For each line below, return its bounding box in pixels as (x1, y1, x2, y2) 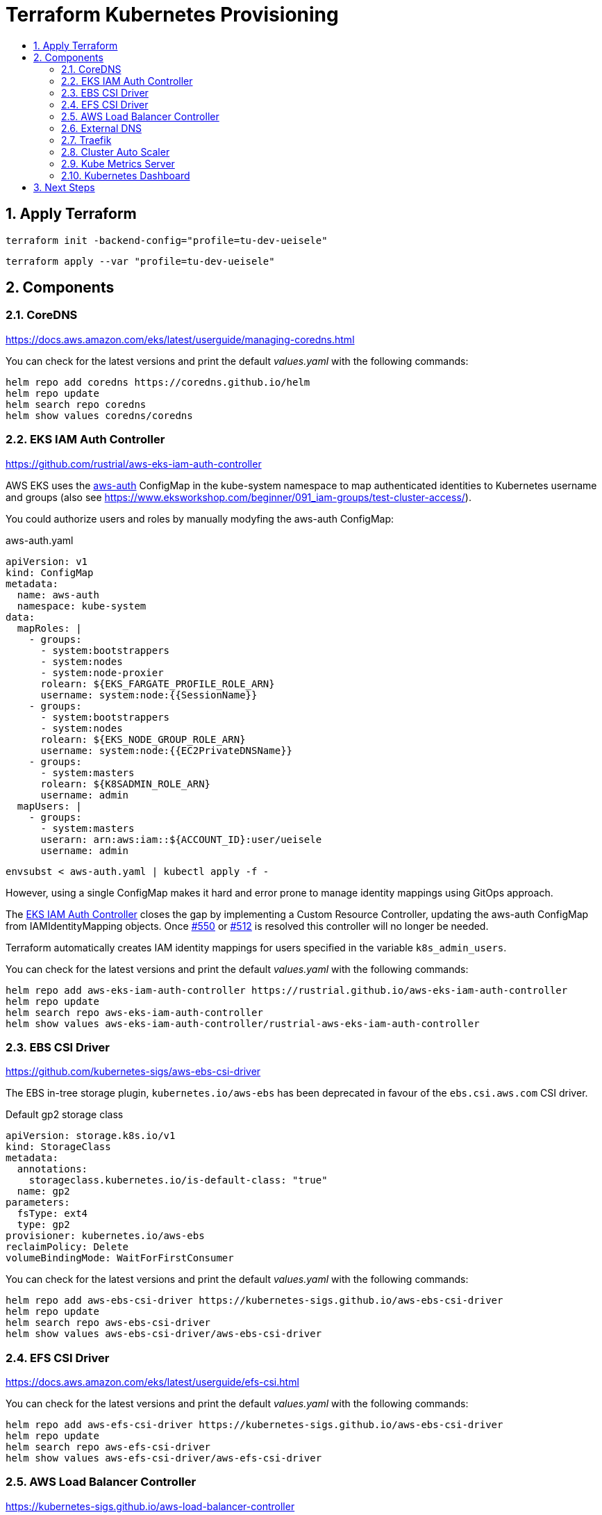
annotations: (17, 1163, 88, 1175)
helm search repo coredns (6, 398, 147, 410)
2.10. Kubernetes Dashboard (61, 169, 190, 181)
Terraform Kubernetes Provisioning (6, 3, 339, 26)
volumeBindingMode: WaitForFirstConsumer (6, 1252, 234, 1264)
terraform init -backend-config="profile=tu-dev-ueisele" (6, 234, 328, 246)
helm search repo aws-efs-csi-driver (6, 1441, 211, 1453)
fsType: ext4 (17, 1208, 88, 1220)
